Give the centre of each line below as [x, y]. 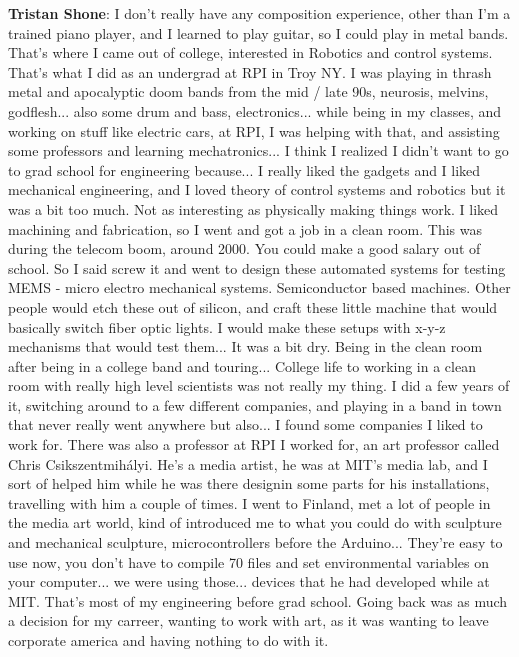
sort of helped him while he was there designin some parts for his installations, [249, 483]
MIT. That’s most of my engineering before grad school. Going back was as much [258, 600]
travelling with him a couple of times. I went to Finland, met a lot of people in [249, 502]
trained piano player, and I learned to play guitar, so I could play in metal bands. [258, 32]
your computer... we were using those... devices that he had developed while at [249, 581]
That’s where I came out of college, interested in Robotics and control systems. [250, 52]
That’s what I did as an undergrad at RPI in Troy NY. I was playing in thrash [250, 71]
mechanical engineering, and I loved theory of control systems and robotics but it [257, 189]
